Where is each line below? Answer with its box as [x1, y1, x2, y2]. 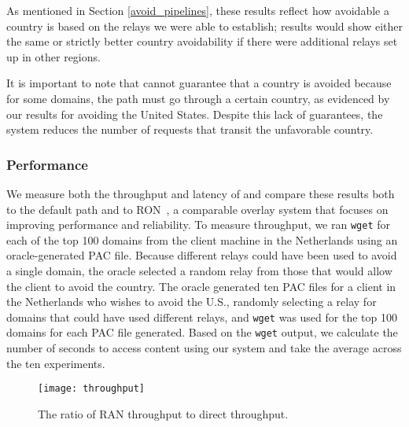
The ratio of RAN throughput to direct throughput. [38, 405, 289, 421]
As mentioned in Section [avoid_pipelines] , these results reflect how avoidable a [6, 2, 389, 18]
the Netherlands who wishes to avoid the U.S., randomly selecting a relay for [6, 293, 377, 310]
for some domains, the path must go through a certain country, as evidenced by [6, 90, 390, 106]
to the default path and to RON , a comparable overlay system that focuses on [6, 201, 389, 217]
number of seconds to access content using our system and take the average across [6, 340, 402, 356]
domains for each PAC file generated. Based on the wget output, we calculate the [6, 324, 398, 340]
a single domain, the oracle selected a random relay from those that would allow [6, 263, 392, 278]
